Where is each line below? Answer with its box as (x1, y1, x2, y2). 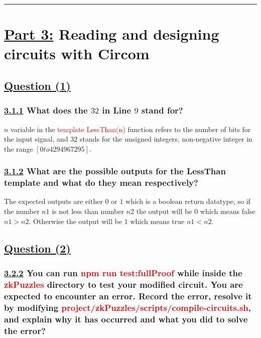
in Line (102, 104, 132, 117)
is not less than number (52, 206, 124, 216)
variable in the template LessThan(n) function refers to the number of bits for (11, 124, 251, 134)
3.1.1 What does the (4, 104, 88, 117)
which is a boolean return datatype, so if (125, 196, 250, 206)
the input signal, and (4, 134, 68, 144)
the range (4, 143, 33, 154)
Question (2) (4, 240, 71, 256)
